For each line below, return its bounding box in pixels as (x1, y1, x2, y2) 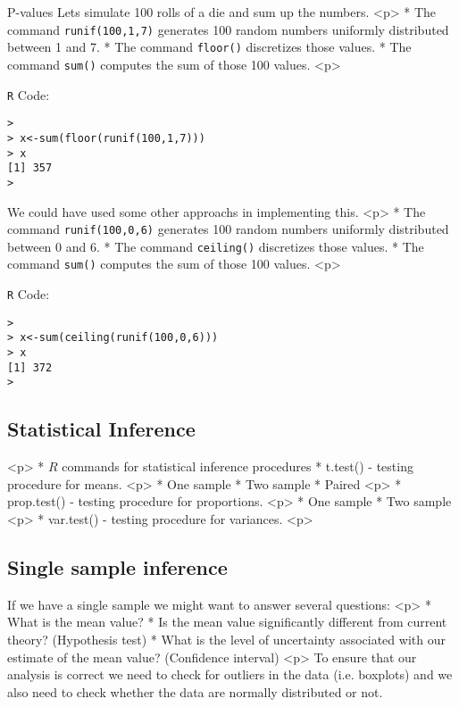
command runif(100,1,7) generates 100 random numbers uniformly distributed (7, 20, 449, 38)
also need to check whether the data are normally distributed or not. (7, 682, 383, 701)
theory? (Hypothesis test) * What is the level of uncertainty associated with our (7, 629, 446, 648)
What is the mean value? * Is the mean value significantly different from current (7, 612, 447, 631)
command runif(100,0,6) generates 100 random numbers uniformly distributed (7, 220, 449, 238)
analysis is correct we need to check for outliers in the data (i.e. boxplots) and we (7, 665, 453, 684)
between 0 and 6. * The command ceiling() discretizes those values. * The (7, 237, 424, 255)
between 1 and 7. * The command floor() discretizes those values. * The (7, 37, 412, 56)
